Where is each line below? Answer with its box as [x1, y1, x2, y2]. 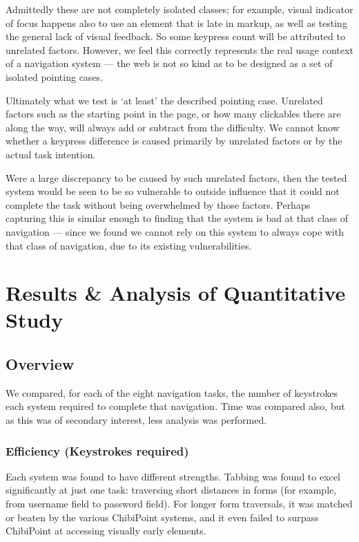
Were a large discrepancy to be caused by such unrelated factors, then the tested [6, 170, 347, 185]
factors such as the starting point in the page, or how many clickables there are [6, 106, 341, 121]
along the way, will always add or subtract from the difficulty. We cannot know [6, 120, 340, 134]
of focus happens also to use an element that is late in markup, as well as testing [6, 15, 347, 30]
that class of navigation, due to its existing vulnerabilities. [6, 238, 252, 252]
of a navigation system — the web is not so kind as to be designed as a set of [6, 56, 333, 71]
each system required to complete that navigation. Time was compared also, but [6, 399, 345, 413]
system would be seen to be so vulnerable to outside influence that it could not [6, 184, 340, 198]
